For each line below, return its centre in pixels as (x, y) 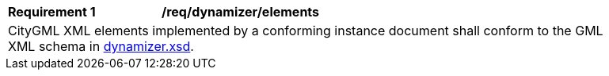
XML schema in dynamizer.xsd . (101, 46)
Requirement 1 (52, 12)
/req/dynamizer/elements (241, 12)
